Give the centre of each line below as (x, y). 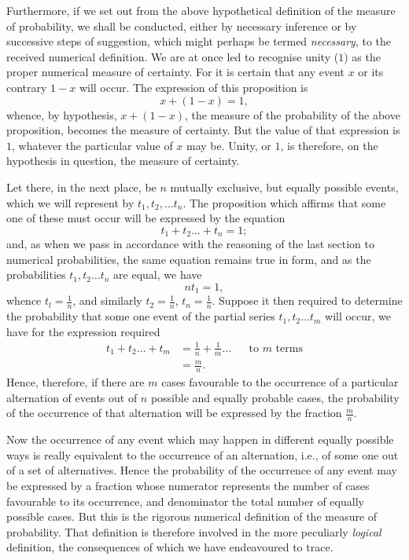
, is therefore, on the (329, 145)
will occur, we (358, 316)
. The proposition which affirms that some (284, 202)
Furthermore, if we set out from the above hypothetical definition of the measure (201, 10)
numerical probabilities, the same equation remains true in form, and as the (189, 259)
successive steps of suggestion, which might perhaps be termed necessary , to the (199, 41)
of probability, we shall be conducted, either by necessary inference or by (182, 26)
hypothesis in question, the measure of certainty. (123, 161)
